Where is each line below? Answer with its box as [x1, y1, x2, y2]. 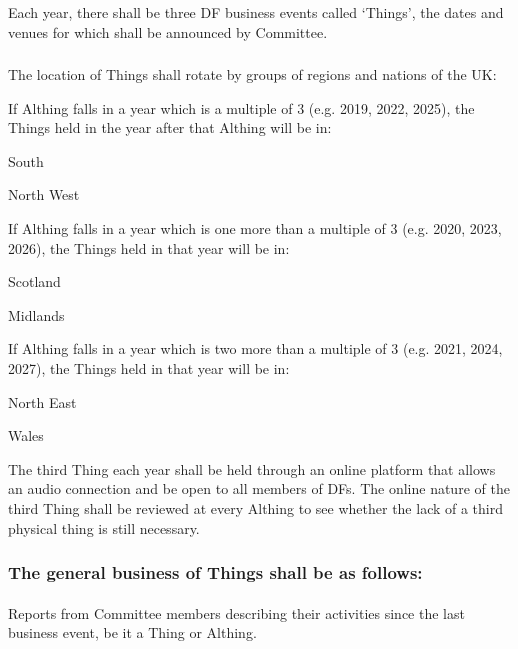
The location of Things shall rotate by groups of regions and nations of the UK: [8, 64, 497, 85]
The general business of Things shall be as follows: [8, 560, 423, 585]
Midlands [8, 304, 65, 325]
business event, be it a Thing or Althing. [8, 622, 257, 643]
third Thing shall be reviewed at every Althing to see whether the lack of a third [8, 497, 504, 518]
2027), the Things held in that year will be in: [8, 357, 290, 378]
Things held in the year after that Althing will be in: [8, 117, 332, 138]
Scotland [8, 271, 61, 292]
